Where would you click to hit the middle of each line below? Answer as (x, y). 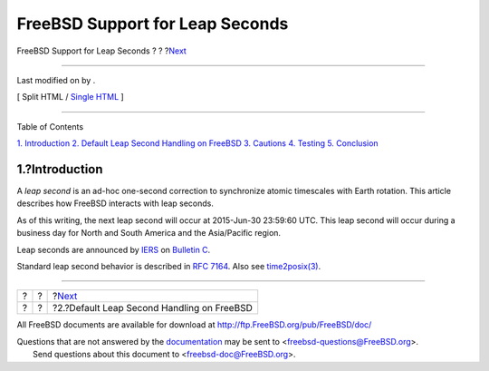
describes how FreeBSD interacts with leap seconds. (115, 203)
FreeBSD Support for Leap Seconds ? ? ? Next (102, 51)
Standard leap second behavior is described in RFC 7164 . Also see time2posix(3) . (169, 266)
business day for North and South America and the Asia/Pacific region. (149, 233)
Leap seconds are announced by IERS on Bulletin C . (114, 249)
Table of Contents (50, 126)
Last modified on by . (56, 80)
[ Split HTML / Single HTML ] (70, 97)
